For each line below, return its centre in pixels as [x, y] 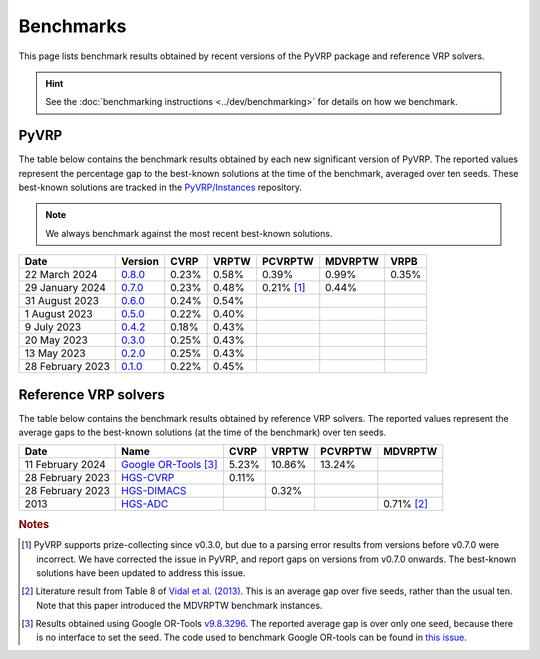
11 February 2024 [65, 465]
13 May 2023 [55, 353]
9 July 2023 [53, 327]
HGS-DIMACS [154, 491]
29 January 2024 [65, 288]
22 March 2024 [61, 275]
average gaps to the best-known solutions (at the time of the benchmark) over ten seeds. [202, 432]
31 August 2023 [62, 301]
